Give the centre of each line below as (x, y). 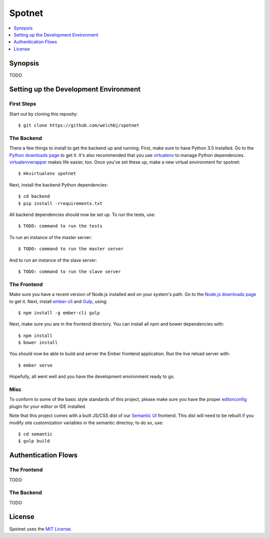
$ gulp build (34, 441)
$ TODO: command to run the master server (71, 249)
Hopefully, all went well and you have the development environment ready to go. (92, 376)
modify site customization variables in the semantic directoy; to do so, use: (86, 422)
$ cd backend (34, 196)
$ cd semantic (35, 434)
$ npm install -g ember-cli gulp (59, 313)
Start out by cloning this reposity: (43, 114)
